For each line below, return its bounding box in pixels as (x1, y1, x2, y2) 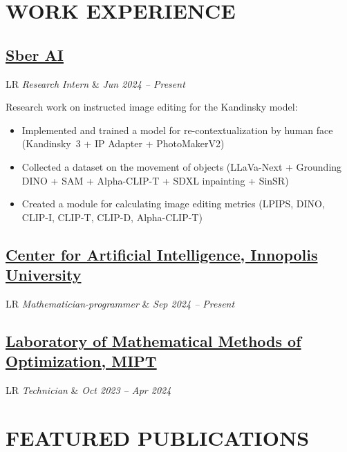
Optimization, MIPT (6, 350, 157, 372)
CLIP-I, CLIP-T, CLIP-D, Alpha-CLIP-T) (21, 209, 203, 224)
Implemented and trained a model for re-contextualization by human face (21, 122, 333, 137)
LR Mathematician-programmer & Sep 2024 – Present (6, 296, 235, 310)
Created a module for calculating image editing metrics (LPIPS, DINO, (21, 196, 325, 211)
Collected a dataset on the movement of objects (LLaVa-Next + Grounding (21, 159, 342, 173)
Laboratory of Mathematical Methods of (6, 330, 301, 351)
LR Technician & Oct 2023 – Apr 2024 (6, 383, 171, 397)
